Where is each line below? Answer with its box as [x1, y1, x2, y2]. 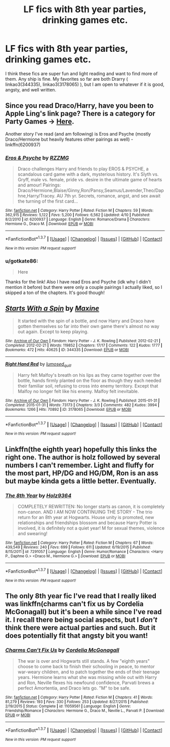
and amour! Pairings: [17, 182, 61, 188]
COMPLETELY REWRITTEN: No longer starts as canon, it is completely [17, 503, 165, 509]
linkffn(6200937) [5, 141, 41, 148]
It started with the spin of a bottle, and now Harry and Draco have [17, 317, 155, 323]
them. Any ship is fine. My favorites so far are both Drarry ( [5, 76, 128, 82]
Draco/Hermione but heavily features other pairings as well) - [5, 136, 133, 142]
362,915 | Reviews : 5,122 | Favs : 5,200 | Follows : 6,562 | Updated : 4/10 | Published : [5, 212, 150, 218]
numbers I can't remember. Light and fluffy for [5, 461, 154, 469]
